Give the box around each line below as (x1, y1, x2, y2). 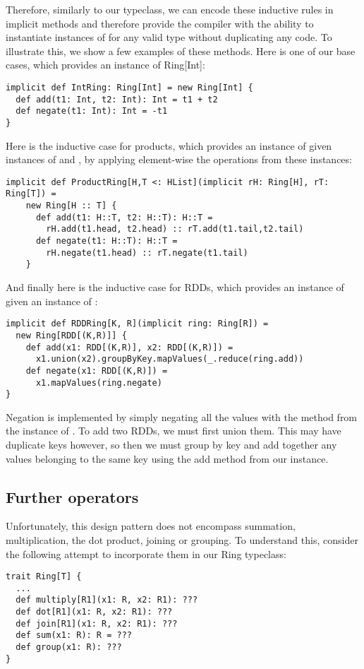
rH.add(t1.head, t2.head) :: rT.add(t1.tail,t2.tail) (46, 224, 304, 235)
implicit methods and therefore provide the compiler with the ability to (6, 16, 314, 30)
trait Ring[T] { (6, 572, 82, 582)
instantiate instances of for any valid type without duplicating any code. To (6, 30, 332, 45)
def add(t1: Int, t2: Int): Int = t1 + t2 (16, 94, 218, 105)
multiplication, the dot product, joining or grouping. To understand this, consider (6, 532, 358, 547)
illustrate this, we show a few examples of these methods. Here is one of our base (6, 43, 356, 58)
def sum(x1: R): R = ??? (16, 630, 132, 641)
